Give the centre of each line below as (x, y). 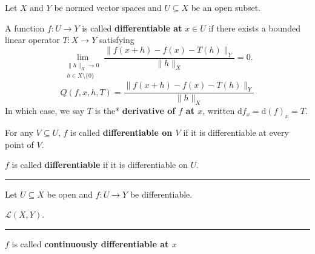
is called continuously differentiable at (90, 244)
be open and (70, 194)
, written (219, 111)
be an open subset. (226, 7)
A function (25, 28)
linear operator (32, 40)
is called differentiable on (121, 132)
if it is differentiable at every (236, 132)
